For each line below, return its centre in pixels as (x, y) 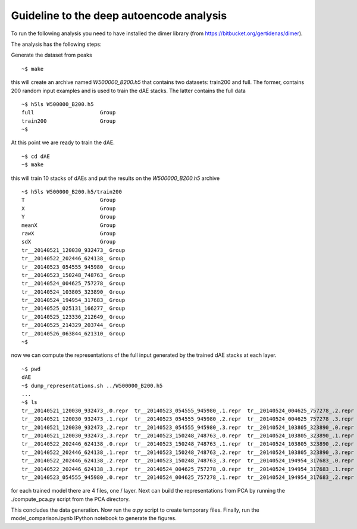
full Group (69, 113)
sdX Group (69, 242)
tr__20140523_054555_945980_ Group (73, 267)
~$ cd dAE (36, 156)
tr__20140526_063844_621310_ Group (73, 333)
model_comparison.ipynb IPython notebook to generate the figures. (94, 518)
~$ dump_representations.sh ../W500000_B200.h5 (92, 385)
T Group (69, 200)
